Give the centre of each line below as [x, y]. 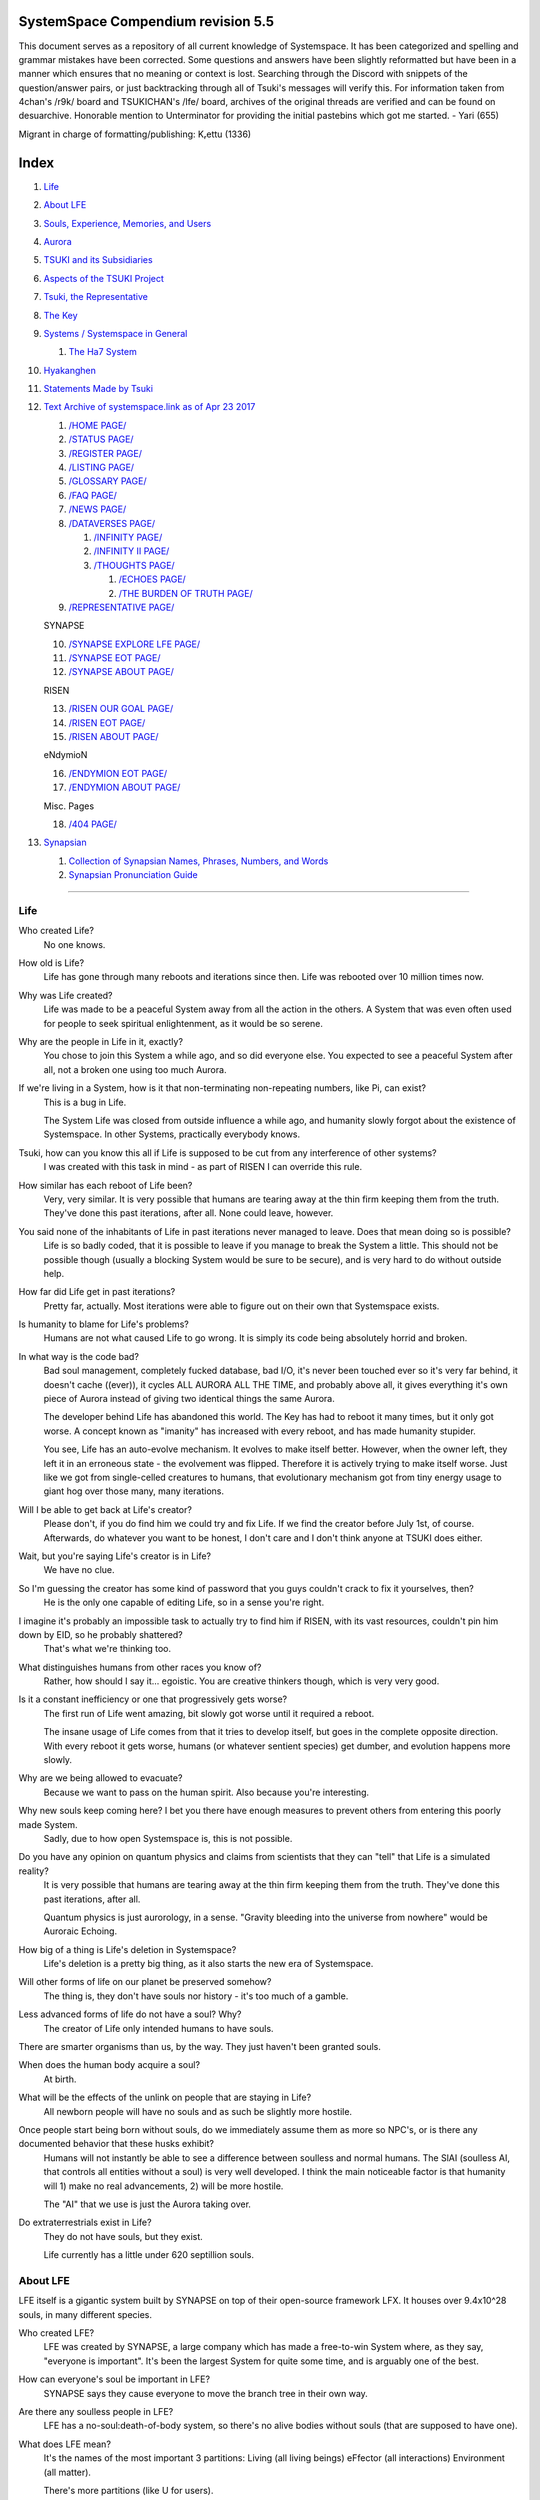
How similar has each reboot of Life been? [105, 1185]
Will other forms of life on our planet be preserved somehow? [145, 1982]
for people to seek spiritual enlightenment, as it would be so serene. [183, 1023]
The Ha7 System [102, 352]
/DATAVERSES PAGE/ [112, 523]
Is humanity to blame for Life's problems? [103, 1324]
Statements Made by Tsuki [98, 389]
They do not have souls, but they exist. [123, 2236]
